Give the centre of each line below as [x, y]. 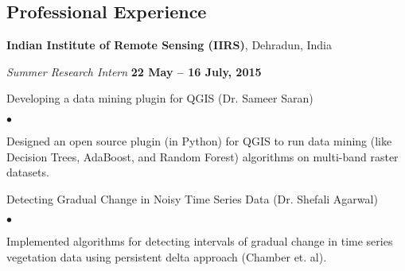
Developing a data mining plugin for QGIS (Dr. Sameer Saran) [160, 98]
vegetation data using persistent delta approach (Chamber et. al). [167, 256]
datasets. [28, 172]
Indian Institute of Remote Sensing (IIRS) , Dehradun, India [169, 45]
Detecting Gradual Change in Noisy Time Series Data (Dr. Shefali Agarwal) [192, 198]
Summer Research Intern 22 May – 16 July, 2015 [134, 71]
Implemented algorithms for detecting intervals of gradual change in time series [200, 241]
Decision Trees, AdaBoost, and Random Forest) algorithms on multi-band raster [202, 156]
